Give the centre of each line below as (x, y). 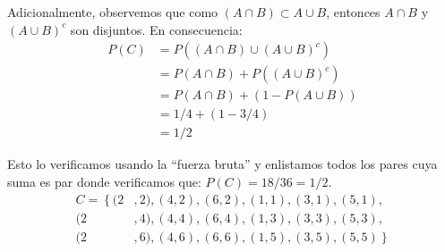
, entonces (353, 12)
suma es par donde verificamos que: (104, 181)
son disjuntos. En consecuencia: (156, 29)
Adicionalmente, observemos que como (113, 12)
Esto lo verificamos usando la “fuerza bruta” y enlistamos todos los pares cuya (222, 164)
